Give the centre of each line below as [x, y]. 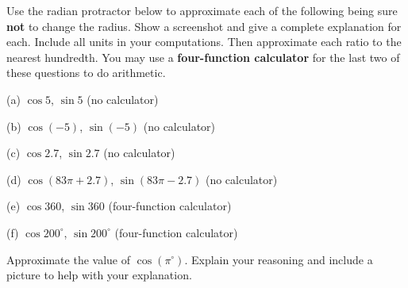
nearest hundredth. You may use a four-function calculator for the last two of [203, 57]
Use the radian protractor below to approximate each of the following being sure [202, 10]
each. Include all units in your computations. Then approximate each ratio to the [204, 42]
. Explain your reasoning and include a [279, 259]
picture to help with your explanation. [99, 275]
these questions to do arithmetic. [86, 73]
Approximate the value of [68, 259]
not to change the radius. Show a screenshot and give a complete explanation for [204, 26]
